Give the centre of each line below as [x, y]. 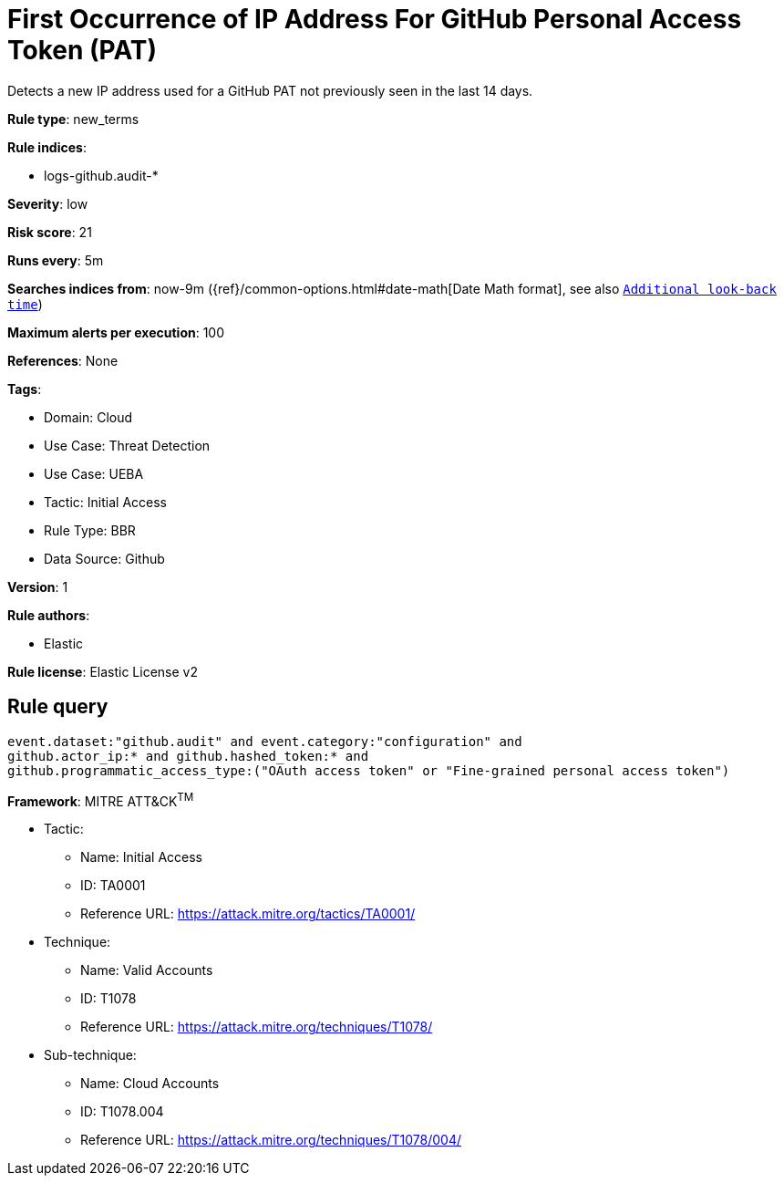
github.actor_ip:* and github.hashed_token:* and [188, 756]
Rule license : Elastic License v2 [103, 671]
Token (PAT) [83, 50]
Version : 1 [38, 586]
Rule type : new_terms [73, 119]
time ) [25, 304]
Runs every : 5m [56, 260]
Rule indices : [47, 147]
